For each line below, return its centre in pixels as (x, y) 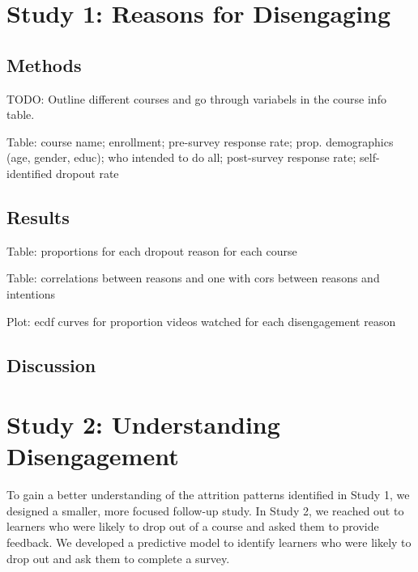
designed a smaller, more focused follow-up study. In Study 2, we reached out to (205, 510)
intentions (31, 293)
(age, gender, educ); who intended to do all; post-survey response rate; (181, 157)
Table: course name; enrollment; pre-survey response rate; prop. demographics (200, 141)
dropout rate (87, 173)
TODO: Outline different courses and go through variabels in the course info (196, 98)
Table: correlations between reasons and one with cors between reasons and (193, 278)
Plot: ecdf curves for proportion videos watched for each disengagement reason (201, 321)
